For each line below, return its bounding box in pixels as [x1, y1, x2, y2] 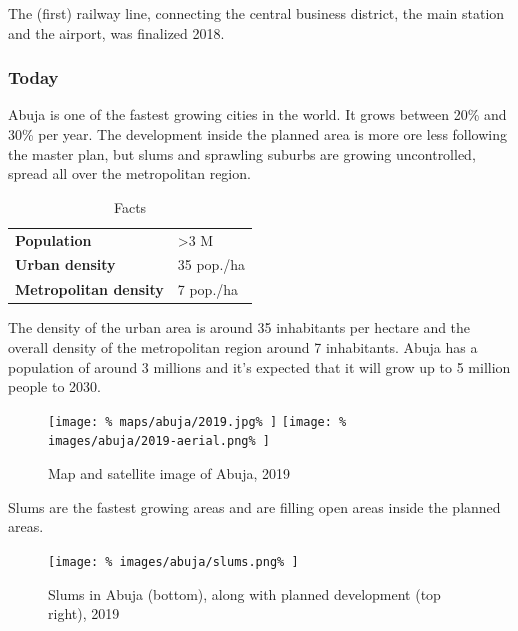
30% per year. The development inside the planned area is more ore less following [8, 124, 508, 144]
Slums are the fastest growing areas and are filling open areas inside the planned [8, 496, 501, 517]
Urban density [15, 254, 116, 275]
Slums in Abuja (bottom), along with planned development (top [48, 583, 441, 604]
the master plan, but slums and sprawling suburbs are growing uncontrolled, [8, 143, 476, 164]
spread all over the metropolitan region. [8, 163, 251, 184]
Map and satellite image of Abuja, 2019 [48, 463, 290, 484]
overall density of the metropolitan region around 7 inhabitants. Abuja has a [8, 337, 478, 357]
